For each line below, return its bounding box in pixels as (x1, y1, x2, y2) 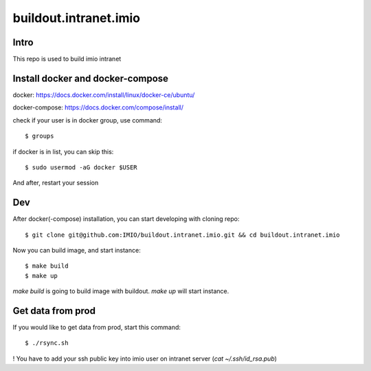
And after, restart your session (12, 179, 99, 187)
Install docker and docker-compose (12, 72, 168, 84)
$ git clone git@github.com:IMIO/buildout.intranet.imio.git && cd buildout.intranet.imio (25, 231, 340, 239)
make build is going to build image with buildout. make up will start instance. (12, 287, 229, 295)
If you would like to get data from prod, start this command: (12, 324, 181, 332)
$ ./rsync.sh (25, 339, 69, 347)
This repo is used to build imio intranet (12, 55, 122, 63)
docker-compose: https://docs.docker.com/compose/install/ (12, 103, 183, 112)
